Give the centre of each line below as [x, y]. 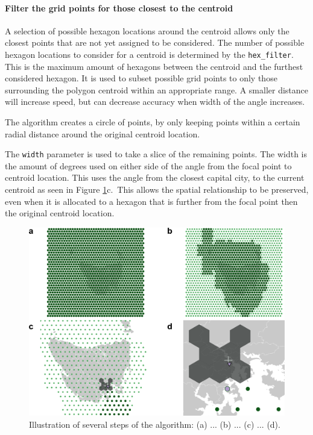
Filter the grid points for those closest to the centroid [119, 8]
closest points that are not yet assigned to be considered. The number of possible [155, 42]
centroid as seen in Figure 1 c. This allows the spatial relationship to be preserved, [157, 189]
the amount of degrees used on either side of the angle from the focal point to [148, 165]
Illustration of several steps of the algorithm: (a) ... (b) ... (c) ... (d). [155, 424]
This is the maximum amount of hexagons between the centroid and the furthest [154, 66]
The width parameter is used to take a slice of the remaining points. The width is [156, 154]
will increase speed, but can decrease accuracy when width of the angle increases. [155, 102]
